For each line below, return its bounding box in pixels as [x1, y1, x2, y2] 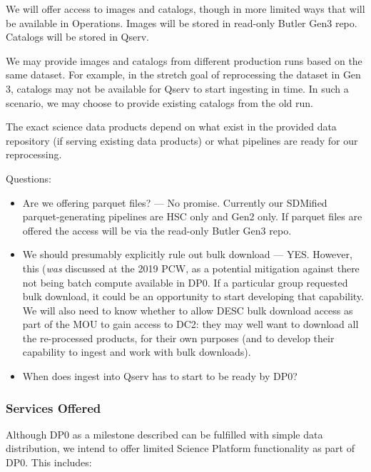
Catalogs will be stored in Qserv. [6, 29, 149, 44]
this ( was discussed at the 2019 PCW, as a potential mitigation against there [22, 260, 360, 275]
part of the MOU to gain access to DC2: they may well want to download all [22, 317, 359, 332]
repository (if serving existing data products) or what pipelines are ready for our [6, 133, 358, 148]
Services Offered [6, 399, 101, 416]
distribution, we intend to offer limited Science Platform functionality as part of [6, 441, 355, 456]
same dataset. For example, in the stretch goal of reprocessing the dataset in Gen [6, 67, 361, 82]
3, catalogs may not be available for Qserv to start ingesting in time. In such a [6, 81, 349, 96]
